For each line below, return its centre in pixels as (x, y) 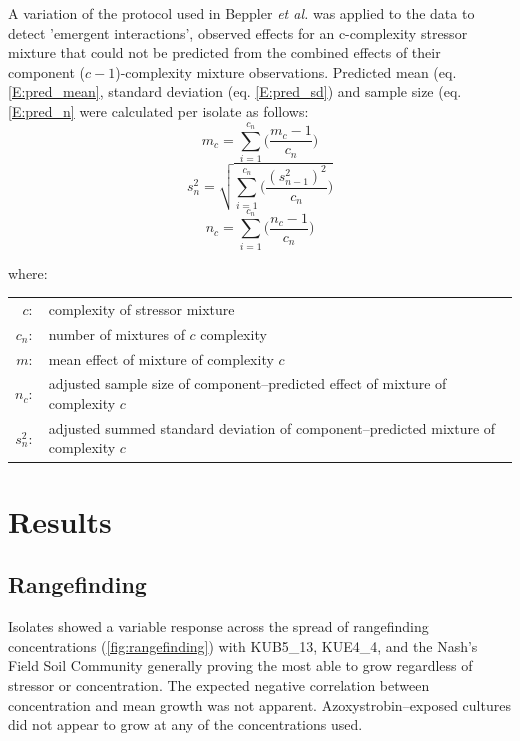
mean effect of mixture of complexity (161, 358)
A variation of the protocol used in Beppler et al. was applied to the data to (241, 13)
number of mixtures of (116, 333)
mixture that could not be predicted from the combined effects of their (224, 52)
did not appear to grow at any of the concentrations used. (185, 724)
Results (60, 520)
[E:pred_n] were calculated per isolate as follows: (158, 110)
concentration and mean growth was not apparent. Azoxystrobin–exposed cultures (259, 704)
